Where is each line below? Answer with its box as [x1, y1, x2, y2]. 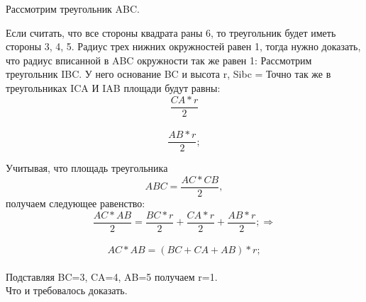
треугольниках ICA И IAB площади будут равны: [6, 80, 221, 95]
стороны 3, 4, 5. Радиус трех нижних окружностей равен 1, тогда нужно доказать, [6, 39, 361, 54]
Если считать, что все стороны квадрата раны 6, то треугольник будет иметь [6, 25, 336, 40]
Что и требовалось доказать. [6, 283, 128, 298]
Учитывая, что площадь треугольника [6, 161, 168, 175]
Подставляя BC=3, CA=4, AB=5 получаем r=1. [6, 269, 218, 284]
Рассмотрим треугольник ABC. [6, 1, 140, 16]
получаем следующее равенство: [6, 195, 145, 210]
